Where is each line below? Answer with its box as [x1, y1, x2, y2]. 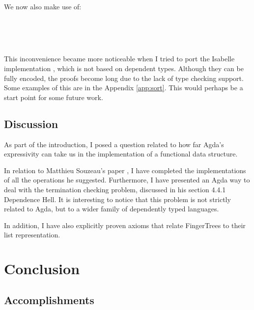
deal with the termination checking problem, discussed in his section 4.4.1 [4, 184, 226, 194]
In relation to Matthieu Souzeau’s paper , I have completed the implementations [4, 165, 246, 175]
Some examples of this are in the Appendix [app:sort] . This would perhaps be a [4, 82, 243, 93]
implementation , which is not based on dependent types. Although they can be [4, 63, 244, 73]
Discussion [4, 116, 58, 131]
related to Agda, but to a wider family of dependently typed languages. [4, 204, 219, 214]
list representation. [4, 230, 60, 240]
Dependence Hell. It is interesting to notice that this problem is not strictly [4, 194, 231, 204]
